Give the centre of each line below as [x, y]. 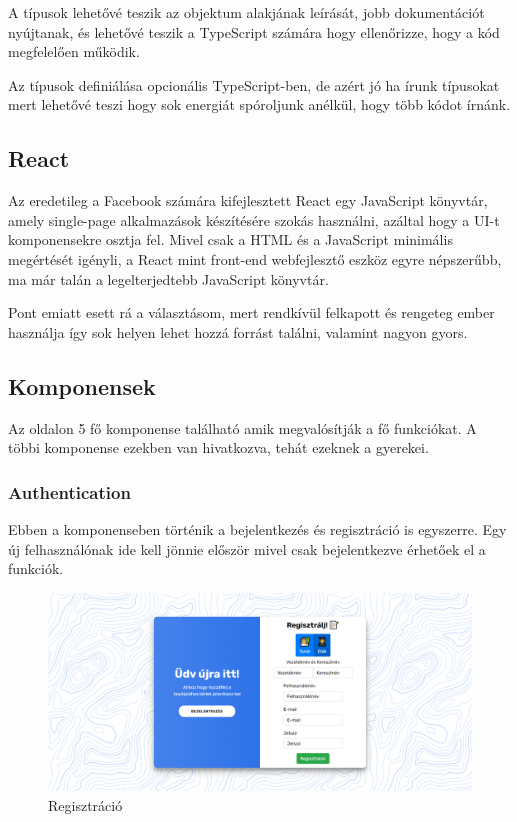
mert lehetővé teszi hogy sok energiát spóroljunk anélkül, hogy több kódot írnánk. [259, 104]
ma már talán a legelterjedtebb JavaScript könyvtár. [168, 278]
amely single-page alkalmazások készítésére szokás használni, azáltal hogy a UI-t [254, 219]
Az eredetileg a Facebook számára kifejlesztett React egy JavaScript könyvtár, [248, 200]
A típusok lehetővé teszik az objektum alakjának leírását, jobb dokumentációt [246, 12]
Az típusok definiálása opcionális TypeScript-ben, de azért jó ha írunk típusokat [254, 84]
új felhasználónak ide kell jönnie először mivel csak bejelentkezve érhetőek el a [247, 548]
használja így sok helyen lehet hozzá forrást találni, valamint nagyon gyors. [238, 331]
